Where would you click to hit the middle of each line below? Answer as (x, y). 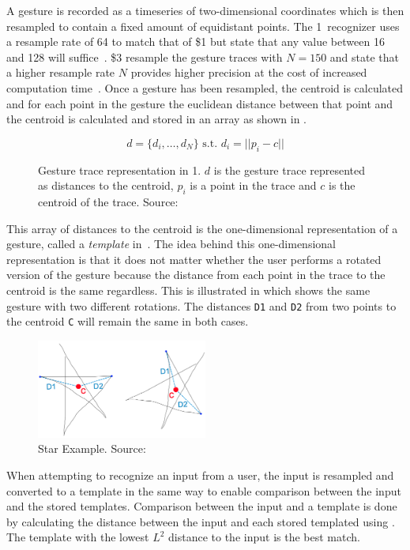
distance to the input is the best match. (264, 537)
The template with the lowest (78, 537)
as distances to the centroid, (106, 185)
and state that (365, 57)
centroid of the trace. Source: (108, 201)
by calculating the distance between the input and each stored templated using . (201, 521)
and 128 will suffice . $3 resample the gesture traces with (145, 57)
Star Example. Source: (92, 448)
